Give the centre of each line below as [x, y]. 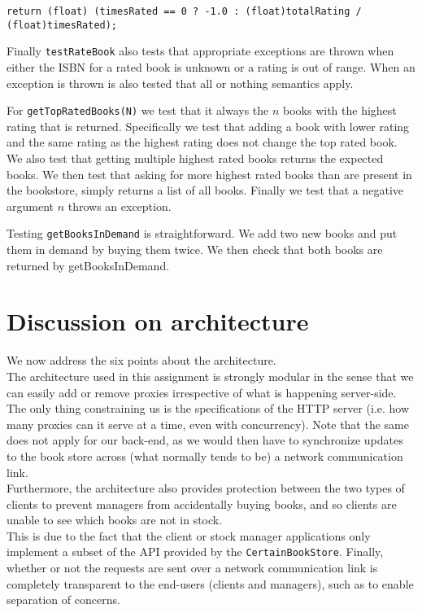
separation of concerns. [63, 600]
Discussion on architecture [158, 321]
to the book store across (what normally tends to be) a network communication [205, 455]
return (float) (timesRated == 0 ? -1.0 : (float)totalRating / [184, 11]
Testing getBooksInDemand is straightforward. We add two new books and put [202, 233]
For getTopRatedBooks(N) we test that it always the [138, 110]
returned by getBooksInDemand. [88, 265]
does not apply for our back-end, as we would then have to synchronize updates [205, 440]
